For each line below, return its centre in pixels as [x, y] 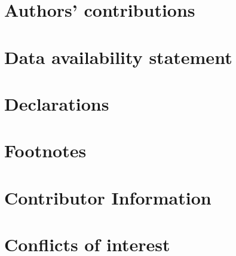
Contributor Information [108, 197]
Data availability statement [118, 57]
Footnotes [45, 150]
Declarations [57, 103]
